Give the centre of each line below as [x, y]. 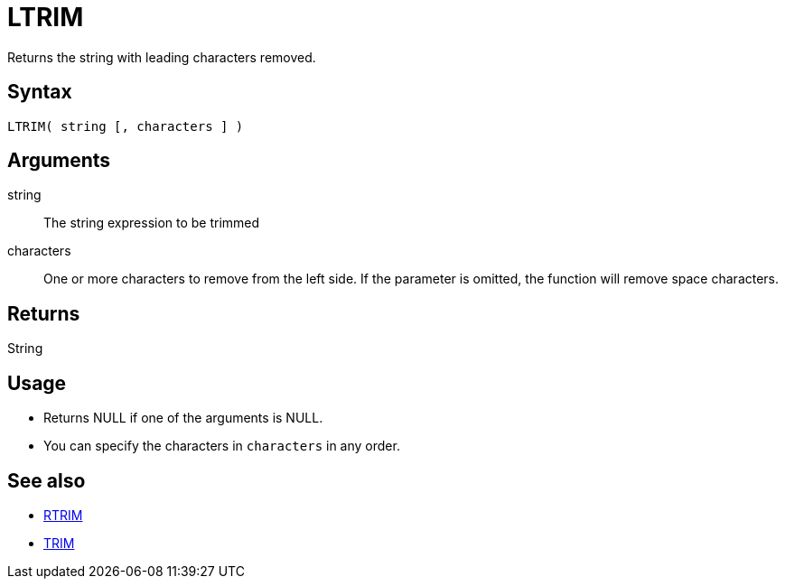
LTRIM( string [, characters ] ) [126, 126]
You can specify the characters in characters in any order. [222, 446]
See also [47, 480]
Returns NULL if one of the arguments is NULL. [183, 418]
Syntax [40, 92]
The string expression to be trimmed [152, 223]
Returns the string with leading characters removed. [162, 57]
